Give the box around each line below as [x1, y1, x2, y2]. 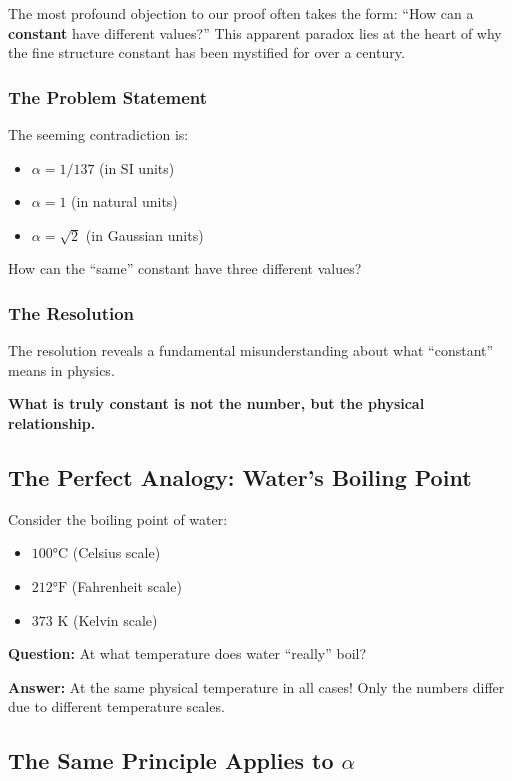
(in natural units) [71, 191, 178, 212]
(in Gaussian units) [85, 224, 204, 245]
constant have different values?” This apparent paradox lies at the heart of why [8, 22, 502, 43]
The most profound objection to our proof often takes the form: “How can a [8, 3, 474, 23]
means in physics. [8, 359, 115, 380]
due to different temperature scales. [8, 696, 225, 717]
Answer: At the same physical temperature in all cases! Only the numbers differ [8, 676, 505, 697]
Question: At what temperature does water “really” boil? [8, 643, 367, 664]
